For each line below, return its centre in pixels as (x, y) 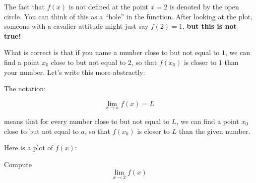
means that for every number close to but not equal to (87, 121)
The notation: (25, 89)
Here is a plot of (29, 148)
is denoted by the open (204, 6)
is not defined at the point (109, 6)
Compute (18, 164)
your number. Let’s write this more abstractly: (75, 72)
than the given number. (215, 131)
